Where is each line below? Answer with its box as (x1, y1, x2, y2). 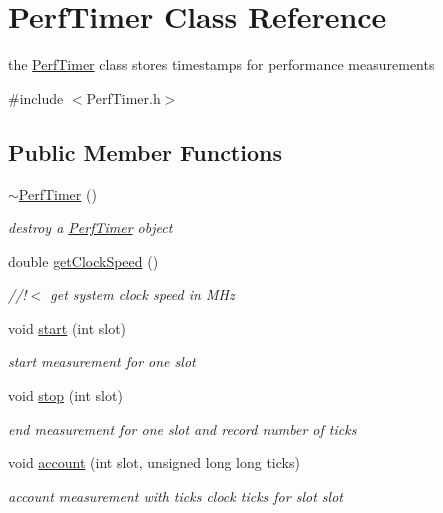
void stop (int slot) (8, 385, 123, 406)
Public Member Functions (8, 136, 282, 167)
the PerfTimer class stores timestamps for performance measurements (8, 54, 435, 75)
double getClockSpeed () (8, 250, 159, 271)
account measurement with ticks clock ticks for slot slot (8, 485, 343, 506)
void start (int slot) (8, 317, 127, 338)
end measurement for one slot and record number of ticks (8, 418, 357, 439)
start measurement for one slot (8, 351, 196, 372)
